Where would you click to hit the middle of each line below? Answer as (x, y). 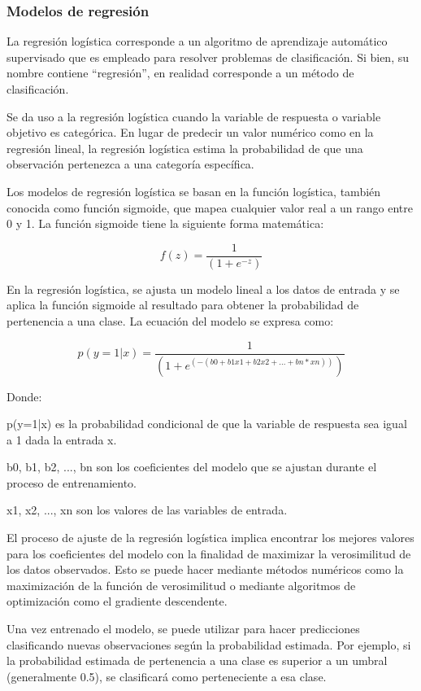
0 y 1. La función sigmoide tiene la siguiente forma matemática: (165, 223)
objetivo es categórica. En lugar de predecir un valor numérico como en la (190, 132)
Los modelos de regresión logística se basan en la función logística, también (194, 191)
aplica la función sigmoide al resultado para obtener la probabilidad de (183, 305)
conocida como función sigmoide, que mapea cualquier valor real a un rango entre (210, 207)
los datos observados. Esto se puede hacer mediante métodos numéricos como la (205, 569)
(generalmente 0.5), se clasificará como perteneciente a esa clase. (167, 676)
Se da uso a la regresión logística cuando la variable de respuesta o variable (194, 116)
